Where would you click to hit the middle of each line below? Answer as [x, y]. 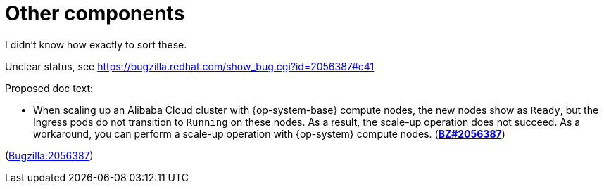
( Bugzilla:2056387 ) [49, 155]
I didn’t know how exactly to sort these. [96, 44]
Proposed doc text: [49, 88]
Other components [95, 13]
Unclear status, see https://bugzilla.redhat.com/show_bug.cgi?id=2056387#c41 [190, 66]
